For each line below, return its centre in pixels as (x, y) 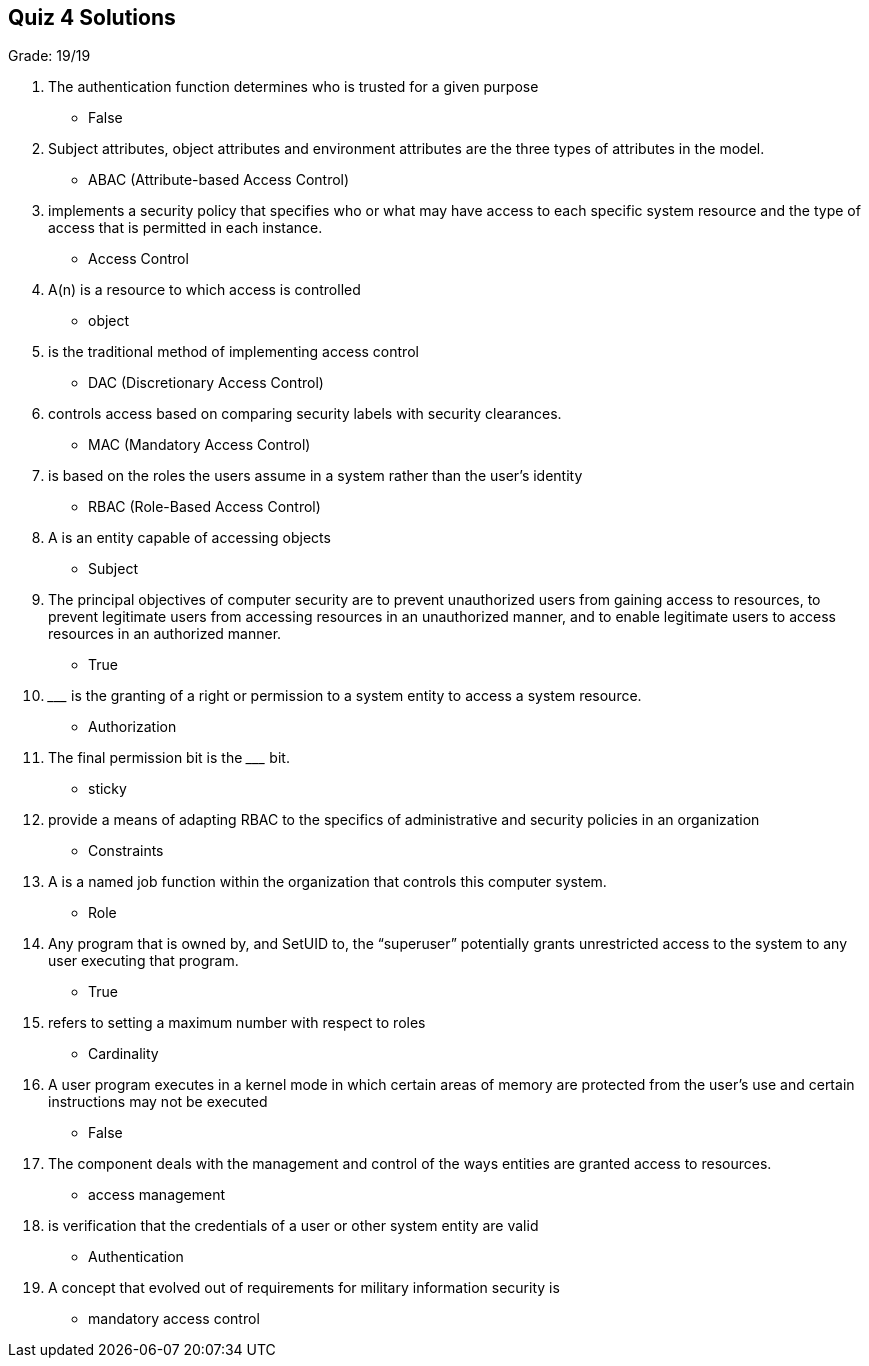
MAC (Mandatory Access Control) (199, 445)
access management (157, 1195)
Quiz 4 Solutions (92, 17)
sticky (107, 789)
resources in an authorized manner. (165, 634)
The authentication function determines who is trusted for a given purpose (293, 87)
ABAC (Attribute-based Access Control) (219, 180)
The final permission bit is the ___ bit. (169, 758)
